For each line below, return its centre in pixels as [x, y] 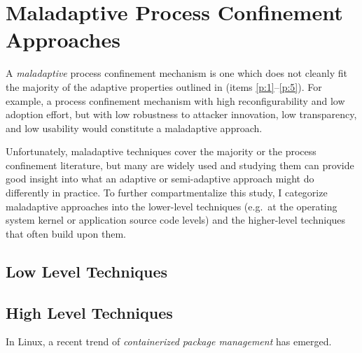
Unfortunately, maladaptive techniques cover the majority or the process [161, 151]
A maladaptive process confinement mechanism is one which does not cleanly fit [176, 73]
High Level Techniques [89, 312]
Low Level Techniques [87, 271]
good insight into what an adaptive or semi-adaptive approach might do [160, 179]
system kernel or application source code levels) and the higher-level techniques [176, 220]
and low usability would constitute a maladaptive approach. [134, 128]
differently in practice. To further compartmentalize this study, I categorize [167, 193]
